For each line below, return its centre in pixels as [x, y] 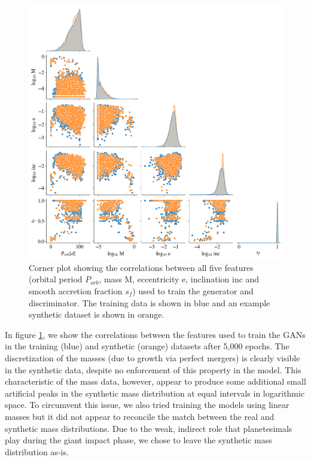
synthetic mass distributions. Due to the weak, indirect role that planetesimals [149, 428]
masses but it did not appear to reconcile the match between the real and [140, 416]
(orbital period [56, 279]
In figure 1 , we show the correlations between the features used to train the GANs [155, 334]
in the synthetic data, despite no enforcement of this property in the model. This [153, 369]
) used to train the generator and [193, 291]
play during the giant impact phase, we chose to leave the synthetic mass [138, 440]
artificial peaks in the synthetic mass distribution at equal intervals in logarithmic [155, 393]
